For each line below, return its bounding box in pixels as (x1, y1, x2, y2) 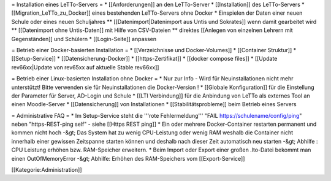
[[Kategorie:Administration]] (11, 166, 82, 174)
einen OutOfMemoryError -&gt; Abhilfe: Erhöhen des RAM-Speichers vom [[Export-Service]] (11, 155, 245, 162)
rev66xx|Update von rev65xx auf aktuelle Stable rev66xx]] (11, 63, 159, 71)
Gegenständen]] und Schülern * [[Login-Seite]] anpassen (11, 35, 157, 42)
